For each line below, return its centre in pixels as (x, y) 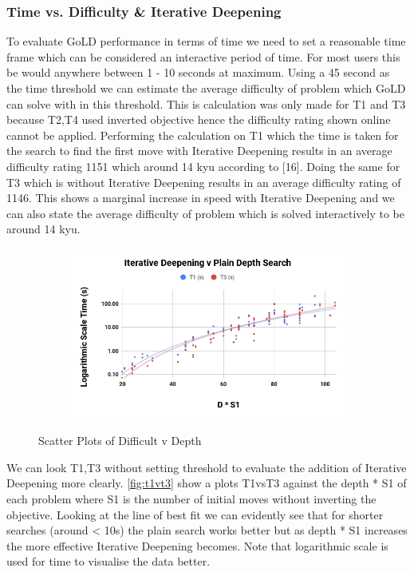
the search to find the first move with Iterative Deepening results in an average (199, 151)
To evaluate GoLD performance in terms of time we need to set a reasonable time (206, 41)
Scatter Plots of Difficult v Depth (120, 441)
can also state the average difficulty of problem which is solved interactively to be (205, 213)
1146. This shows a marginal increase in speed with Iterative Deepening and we (201, 198)
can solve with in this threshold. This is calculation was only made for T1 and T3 (206, 103)
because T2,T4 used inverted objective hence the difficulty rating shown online (199, 119)
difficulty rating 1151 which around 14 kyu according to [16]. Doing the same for (203, 166)
